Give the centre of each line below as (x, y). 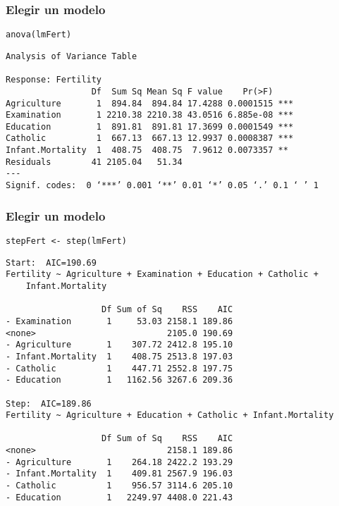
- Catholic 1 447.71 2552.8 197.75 (119, 368)
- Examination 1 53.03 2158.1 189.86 (119, 321)
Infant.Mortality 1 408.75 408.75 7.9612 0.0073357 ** (147, 150)
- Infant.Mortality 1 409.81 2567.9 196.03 (119, 474)
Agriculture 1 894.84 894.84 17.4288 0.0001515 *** (150, 103)
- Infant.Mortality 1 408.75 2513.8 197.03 (119, 356)
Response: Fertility (54, 80)
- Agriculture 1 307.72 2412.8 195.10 (119, 345)
